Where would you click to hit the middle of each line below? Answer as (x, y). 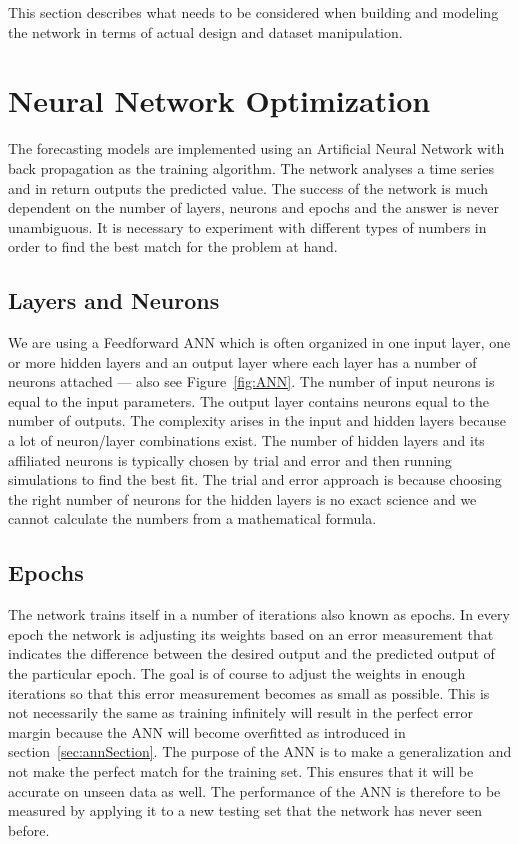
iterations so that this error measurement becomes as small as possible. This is (249, 692)
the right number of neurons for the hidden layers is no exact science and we (242, 498)
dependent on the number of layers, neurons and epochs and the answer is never (253, 207)
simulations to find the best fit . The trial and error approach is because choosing (255, 479)
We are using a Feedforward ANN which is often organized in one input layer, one (259, 342)
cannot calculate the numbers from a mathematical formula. (192, 518)
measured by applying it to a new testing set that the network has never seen (245, 810)
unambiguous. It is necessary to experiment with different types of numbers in (247, 226)
